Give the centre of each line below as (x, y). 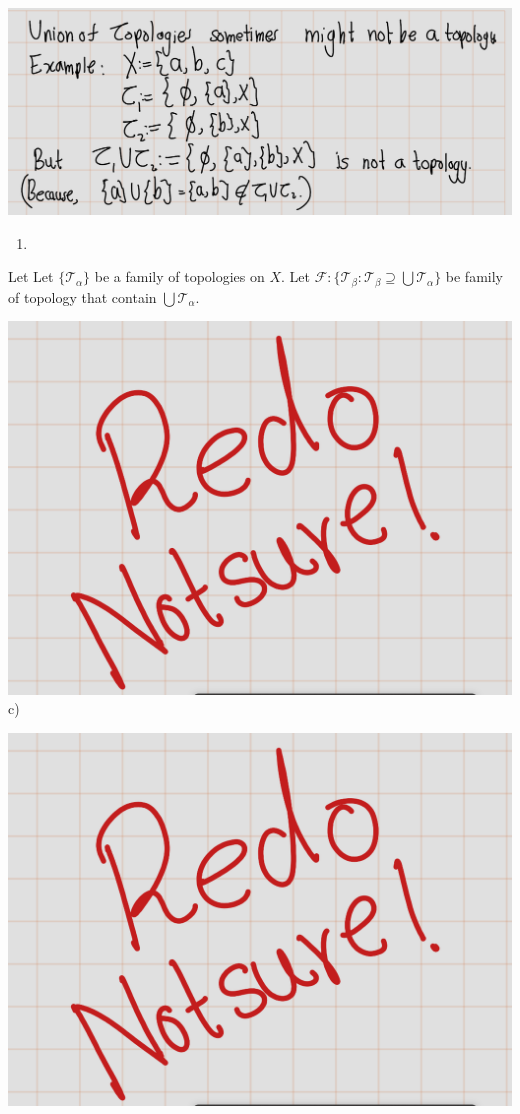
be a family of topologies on (179, 276)
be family (474, 276)
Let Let (31, 276)
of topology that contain (82, 296)
